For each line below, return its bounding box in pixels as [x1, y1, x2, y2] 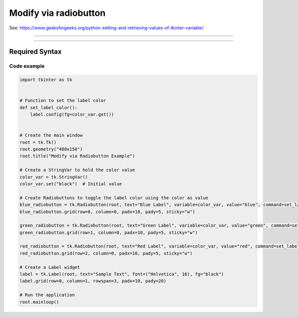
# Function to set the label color [19, 98, 106, 104]
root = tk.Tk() [19, 139, 57, 145]
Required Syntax [9, 48, 62, 56]
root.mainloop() [19, 299, 60, 305]
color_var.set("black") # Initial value [19, 181, 122, 187]
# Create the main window [19, 132, 83, 138]
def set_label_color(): [19, 105, 78, 110]
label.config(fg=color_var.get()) [30, 112, 114, 118]
